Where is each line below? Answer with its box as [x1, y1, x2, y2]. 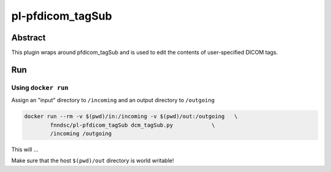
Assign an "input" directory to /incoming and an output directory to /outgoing [11, 97, 215, 104]
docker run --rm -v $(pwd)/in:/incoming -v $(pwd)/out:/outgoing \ [24, 113, 238, 120]
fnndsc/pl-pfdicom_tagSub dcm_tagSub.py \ [50, 121, 215, 129]
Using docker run [11, 83, 69, 92]
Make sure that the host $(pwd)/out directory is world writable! [11, 157, 174, 165]
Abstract [11, 32, 46, 43]
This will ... [11, 146, 39, 153]
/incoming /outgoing [50, 130, 112, 137]
